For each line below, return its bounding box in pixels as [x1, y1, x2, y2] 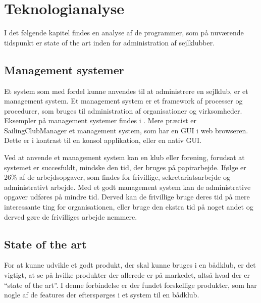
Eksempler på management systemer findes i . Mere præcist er [4, 115, 197, 126]
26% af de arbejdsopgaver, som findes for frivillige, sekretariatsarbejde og [4, 172, 230, 182]
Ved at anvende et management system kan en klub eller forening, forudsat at [4, 152, 245, 163]
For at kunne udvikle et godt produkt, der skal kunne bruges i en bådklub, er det [4, 260, 256, 270]
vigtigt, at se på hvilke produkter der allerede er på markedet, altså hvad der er [4, 270, 250, 280]
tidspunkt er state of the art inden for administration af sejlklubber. [4, 37, 215, 47]
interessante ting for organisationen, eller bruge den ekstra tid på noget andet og [4, 201, 253, 212]
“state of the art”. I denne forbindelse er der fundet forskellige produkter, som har [4, 279, 257, 290]
